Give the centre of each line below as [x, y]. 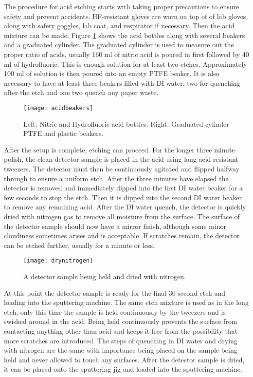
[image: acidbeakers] [58, 108]
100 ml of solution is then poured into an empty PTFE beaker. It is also [112, 73]
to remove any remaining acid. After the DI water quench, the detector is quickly [125, 207]
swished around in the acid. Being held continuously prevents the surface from [121, 321]
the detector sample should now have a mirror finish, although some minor [115, 226]
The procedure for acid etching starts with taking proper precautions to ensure [122, 6]
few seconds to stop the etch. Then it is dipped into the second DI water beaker [123, 197]
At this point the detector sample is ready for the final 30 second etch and [115, 292]
